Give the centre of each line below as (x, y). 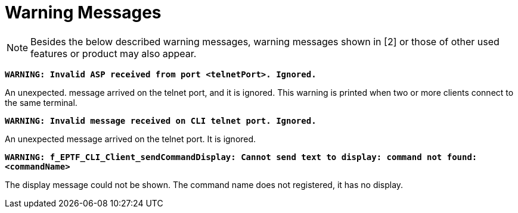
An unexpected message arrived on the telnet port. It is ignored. (131, 139)
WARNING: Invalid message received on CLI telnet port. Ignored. (161, 120)
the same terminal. (41, 102)
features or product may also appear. (114, 53)
